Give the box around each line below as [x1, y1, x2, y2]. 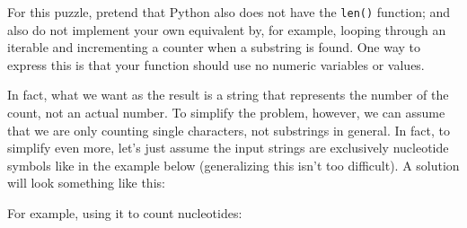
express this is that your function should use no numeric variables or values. [7, 55, 425, 74]
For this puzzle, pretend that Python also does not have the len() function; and [7, 3, 451, 21]
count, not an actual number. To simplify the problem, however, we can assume [7, 103, 445, 122]
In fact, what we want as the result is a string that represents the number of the [7, 85, 449, 104]
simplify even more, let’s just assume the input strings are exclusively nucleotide [7, 138, 449, 157]
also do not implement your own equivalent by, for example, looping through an [7, 20, 446, 39]
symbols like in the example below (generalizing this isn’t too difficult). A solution [7, 155, 460, 174]
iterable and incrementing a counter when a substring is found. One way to [7, 38, 421, 57]
